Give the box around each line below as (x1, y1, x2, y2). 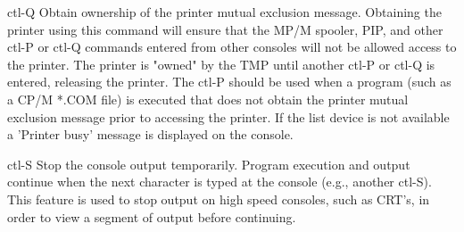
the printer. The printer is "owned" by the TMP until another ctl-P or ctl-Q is (7, 54, 435, 73)
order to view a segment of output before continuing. (7, 207, 296, 226)
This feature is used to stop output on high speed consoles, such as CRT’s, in (7, 189, 430, 208)
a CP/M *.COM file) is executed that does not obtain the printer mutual (7, 89, 409, 108)
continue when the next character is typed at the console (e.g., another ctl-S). (7, 172, 432, 191)
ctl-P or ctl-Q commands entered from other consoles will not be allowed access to (7, 37, 457, 56)
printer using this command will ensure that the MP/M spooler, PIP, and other (7, 20, 443, 38)
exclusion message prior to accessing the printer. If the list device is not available (7, 107, 450, 126)
